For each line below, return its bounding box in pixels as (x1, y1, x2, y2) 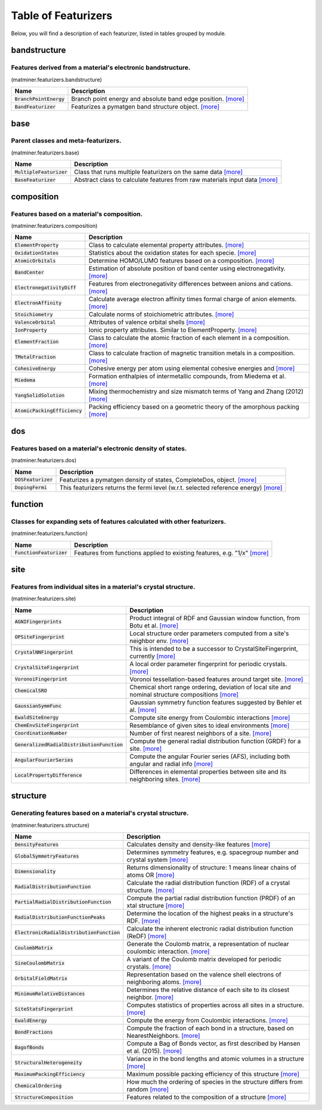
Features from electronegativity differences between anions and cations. (88, 280, 293, 288)
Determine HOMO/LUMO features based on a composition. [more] (88, 256, 274, 265)
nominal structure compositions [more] (129, 690, 239, 698)
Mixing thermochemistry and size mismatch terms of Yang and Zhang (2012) (88, 388, 304, 396)
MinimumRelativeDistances (14, 990, 85, 997)
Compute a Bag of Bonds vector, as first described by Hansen (126, 1040, 301, 1048)
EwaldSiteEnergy (14, 715, 59, 721)
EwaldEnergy (14, 1017, 47, 1024)
